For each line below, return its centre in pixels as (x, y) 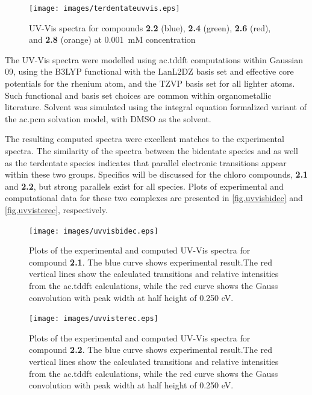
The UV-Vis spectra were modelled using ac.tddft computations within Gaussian (154, 59)
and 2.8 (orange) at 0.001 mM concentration (112, 39)
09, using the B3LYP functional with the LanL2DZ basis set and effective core (149, 71)
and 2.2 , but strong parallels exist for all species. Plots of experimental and (144, 186)
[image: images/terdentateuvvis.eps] (105, 8)
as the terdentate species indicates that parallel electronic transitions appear (146, 162)
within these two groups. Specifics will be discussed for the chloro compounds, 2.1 (157, 174)
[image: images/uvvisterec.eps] (94, 319)
